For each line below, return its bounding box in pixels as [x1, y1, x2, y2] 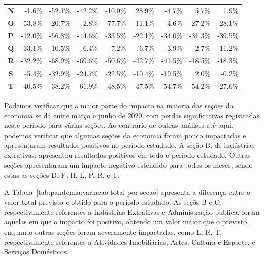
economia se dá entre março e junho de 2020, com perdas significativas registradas [4, 110, 260, 120]
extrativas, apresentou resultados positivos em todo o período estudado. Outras [4, 149, 251, 160]
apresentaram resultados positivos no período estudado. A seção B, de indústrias [4, 140, 255, 150]
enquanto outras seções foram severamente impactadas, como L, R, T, [4, 226, 222, 237]
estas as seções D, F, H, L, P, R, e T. [4, 170, 120, 180]
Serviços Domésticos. [4, 246, 69, 257]
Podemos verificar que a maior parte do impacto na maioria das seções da [4, 100, 234, 110]
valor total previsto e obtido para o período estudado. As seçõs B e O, [4, 197, 222, 207]
